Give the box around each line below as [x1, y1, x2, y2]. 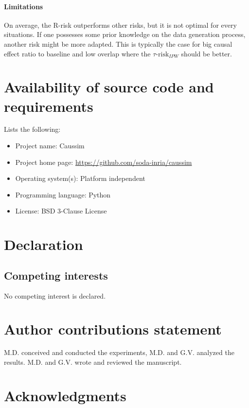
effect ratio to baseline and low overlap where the [4, 48, 151, 58]
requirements [4, 96, 93, 116]
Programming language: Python [15, 189, 111, 199]
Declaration [4, 234, 83, 254]
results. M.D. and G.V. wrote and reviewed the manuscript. [4, 356, 182, 367]
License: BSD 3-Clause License [15, 206, 107, 216]
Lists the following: [4, 124, 61, 134]
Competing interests [4, 267, 108, 283]
